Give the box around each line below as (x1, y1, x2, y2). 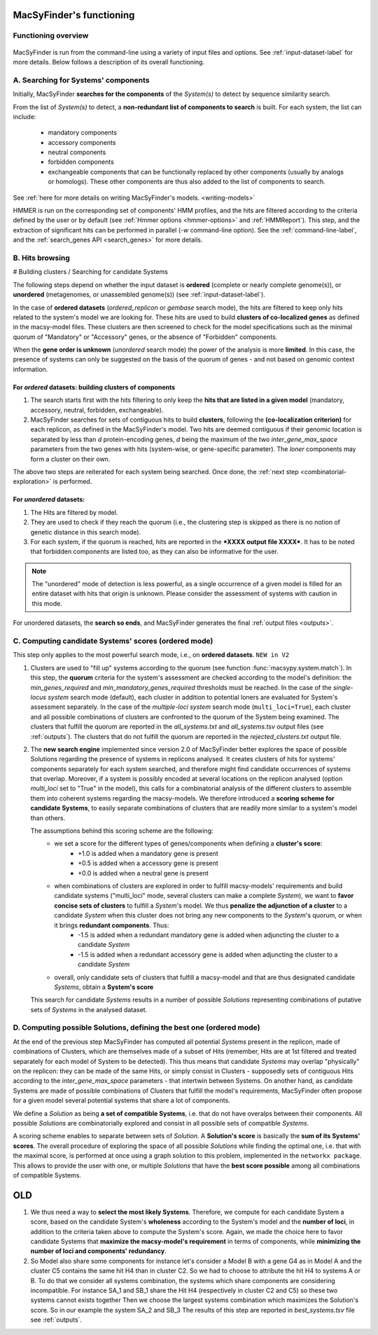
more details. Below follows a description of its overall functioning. (13, 57, 205, 66)
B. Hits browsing (13, 253, 70, 263)
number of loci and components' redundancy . (30, 1247, 167, 1255)
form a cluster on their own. (30, 455, 111, 463)
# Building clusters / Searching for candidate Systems (13, 268, 168, 276)
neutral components (48, 148, 106, 157)
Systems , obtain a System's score (54, 983, 154, 991)
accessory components (48, 138, 116, 146)
